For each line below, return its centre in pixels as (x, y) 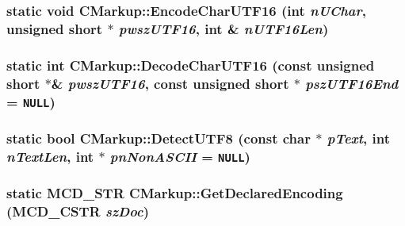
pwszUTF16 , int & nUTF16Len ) (224, 28)
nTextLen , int (50, 156)
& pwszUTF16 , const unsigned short (170, 83)
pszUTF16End (352, 83)
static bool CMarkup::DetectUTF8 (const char (159, 138)
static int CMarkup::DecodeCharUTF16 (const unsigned (191, 65)
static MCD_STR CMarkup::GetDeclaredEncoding (175, 193)
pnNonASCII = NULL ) (180, 156)
